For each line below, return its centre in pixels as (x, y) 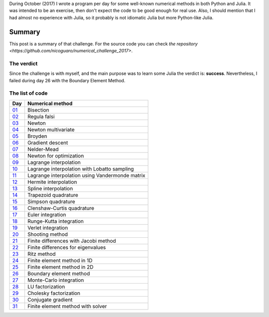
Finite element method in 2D (61, 267)
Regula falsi (41, 116)
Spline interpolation (50, 188)
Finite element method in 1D (60, 260)
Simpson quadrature (52, 201)
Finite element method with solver (67, 306)
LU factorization (46, 287)
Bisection (38, 110)
